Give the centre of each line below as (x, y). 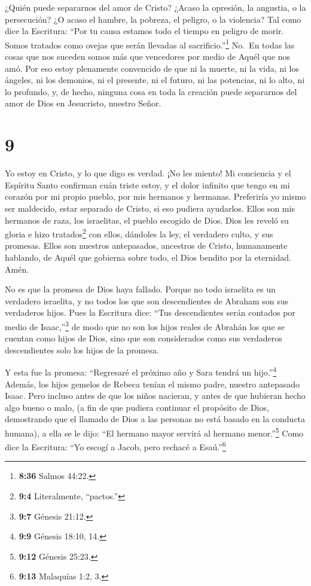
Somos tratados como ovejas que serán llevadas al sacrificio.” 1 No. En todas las (150, 44)
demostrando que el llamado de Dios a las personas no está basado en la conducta (155, 419)
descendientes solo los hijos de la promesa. (82, 350)
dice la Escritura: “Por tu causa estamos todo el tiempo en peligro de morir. (144, 31)
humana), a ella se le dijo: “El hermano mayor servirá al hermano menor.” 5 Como (154, 432)
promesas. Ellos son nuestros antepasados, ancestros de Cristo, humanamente (146, 245)
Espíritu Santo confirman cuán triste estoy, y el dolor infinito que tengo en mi (147, 184)
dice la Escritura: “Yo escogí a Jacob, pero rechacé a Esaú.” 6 (115, 446)
